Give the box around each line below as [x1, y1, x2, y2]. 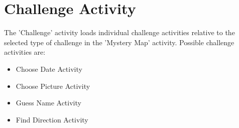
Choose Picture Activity [16, 80, 90, 91]
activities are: [4, 47, 46, 57]
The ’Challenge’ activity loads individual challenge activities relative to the [4, 27, 235, 38]
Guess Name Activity [16, 97, 81, 108]
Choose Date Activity [16, 63, 82, 74]
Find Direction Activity [16, 114, 88, 124]
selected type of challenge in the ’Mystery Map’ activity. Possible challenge [4, 37, 234, 47]
